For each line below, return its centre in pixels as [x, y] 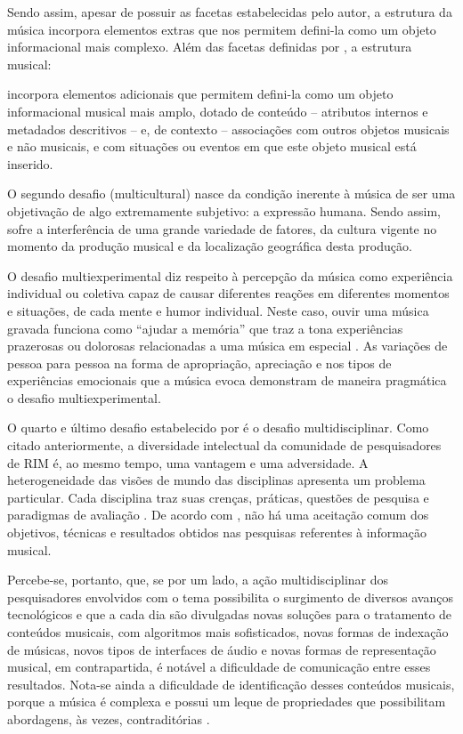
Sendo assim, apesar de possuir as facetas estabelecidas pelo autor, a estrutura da [230, 12]
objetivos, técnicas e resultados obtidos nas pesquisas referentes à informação [217, 532]
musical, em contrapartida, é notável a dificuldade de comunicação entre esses [219, 667]
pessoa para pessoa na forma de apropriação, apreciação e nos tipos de [199, 363]
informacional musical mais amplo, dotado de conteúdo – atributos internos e [218, 111]
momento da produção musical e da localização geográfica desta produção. [210, 246]
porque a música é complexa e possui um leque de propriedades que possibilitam [227, 702]
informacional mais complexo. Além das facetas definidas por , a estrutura [210, 47]
